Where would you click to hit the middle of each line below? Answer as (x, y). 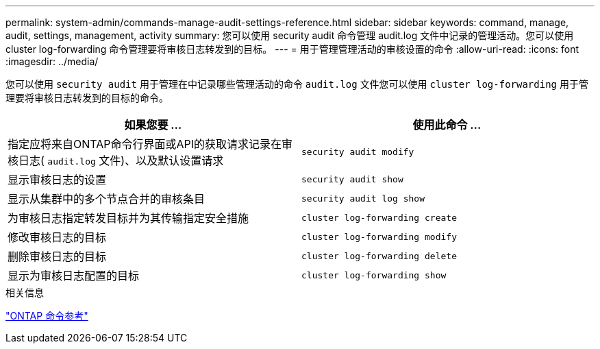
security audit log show (363, 198)
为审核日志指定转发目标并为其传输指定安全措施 (128, 218)
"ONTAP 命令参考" (47, 316)
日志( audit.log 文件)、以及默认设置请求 (121, 160)
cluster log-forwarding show (374, 275)
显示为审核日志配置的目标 (74, 276)
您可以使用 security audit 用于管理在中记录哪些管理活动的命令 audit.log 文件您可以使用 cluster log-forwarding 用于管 (297, 84)
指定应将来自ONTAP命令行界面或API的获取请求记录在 (145, 144)
